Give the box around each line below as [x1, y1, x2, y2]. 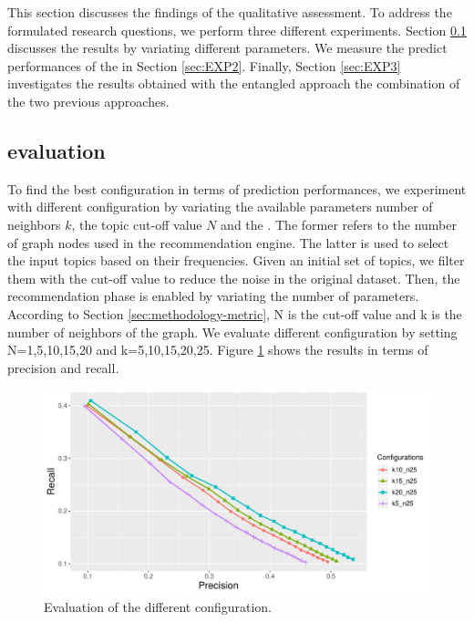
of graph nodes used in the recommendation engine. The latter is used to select [7, 233, 449, 252]
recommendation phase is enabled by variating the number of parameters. [7, 286, 419, 306]
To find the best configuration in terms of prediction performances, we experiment [7, 179, 467, 198]
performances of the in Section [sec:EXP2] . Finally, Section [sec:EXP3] [7, 56, 401, 75]
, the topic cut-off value [71, 214, 202, 233]
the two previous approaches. [7, 91, 170, 110]
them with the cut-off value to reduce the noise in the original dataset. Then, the [7, 268, 460, 287]
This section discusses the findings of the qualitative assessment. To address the [7, 3, 452, 21]
